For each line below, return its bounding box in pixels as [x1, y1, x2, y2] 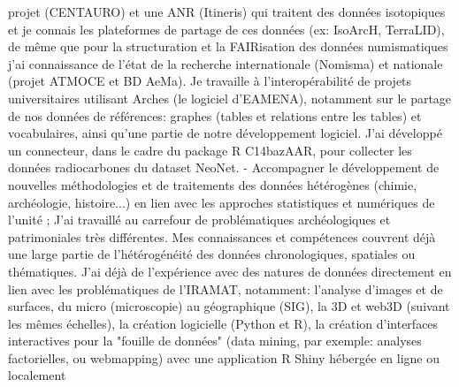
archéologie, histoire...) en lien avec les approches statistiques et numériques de [8, 193, 435, 211]
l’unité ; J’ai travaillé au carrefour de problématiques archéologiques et [8, 210, 391, 229]
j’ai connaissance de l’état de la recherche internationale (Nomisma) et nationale [8, 54, 443, 72]
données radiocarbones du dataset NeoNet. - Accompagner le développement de [8, 158, 440, 177]
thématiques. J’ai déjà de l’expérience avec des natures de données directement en [8, 262, 452, 280]
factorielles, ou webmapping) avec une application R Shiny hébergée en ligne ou [8, 348, 440, 367]
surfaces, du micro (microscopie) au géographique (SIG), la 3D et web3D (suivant [8, 297, 450, 315]
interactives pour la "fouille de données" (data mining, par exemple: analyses [8, 331, 422, 350]
